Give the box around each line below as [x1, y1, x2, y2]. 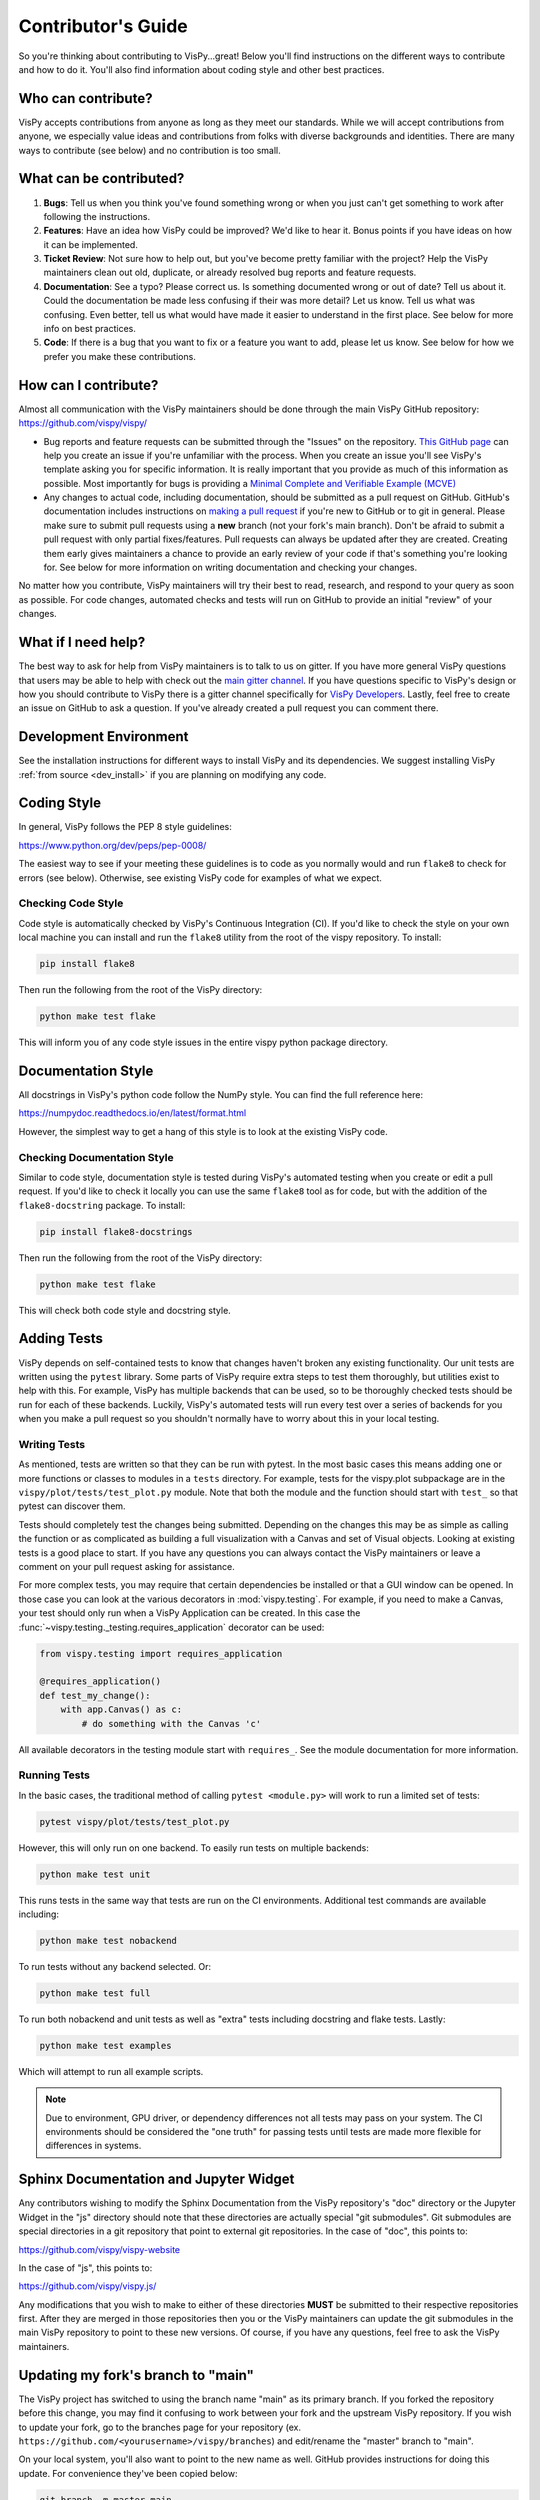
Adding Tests [18, 1330, 104, 1347]
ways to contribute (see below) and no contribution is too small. [18, 144, 281, 156]
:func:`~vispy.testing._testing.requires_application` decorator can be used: [18, 1621, 325, 1633]
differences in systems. [45, 2140, 142, 2152]
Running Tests [18, 1768, 90, 1782]
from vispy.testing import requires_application [39, 1648, 283, 1659]
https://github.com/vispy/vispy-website [18, 2243, 181, 2255]
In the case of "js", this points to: [18, 2261, 153, 2274]
